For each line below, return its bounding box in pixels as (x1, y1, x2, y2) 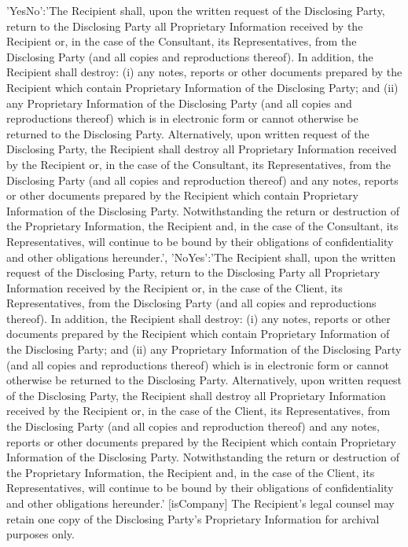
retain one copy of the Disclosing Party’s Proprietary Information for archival (6, 510, 380, 527)
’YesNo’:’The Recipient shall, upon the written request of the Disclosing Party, (6, 2, 385, 18)
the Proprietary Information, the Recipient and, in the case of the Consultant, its (6, 218, 399, 234)
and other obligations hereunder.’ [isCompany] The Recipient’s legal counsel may (6, 495, 395, 511)
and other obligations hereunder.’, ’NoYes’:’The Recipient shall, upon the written (6, 248, 396, 265)
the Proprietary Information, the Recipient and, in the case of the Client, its (6, 464, 375, 480)
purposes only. (6, 526, 75, 542)
